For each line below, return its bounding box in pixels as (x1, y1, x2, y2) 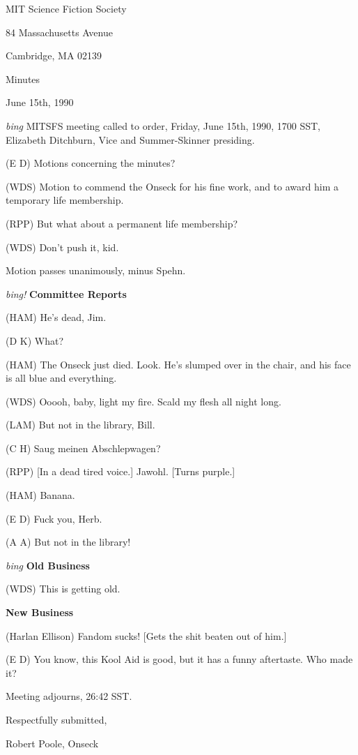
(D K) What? (6, 333, 64, 347)
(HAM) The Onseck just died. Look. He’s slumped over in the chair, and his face (6, 357, 351, 371)
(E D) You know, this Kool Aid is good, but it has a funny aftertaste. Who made (6, 652, 353, 666)
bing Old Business (6, 558, 90, 572)
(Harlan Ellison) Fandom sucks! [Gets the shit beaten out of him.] (6, 628, 287, 643)
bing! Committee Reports (6, 286, 127, 301)
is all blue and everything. (6, 371, 117, 385)
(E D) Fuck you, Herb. (6, 511, 102, 525)
